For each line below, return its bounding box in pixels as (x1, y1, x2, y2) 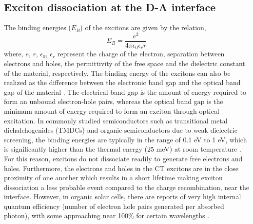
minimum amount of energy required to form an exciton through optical (4, 105, 219, 116)
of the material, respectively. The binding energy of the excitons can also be (4, 68, 231, 78)
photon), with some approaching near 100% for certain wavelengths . (4, 210, 210, 221)
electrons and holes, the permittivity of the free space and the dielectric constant (4, 58, 245, 68)
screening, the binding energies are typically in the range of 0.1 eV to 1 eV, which (4, 134, 247, 144)
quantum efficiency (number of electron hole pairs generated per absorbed (4, 201, 224, 211)
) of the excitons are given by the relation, (80, 22, 206, 33)
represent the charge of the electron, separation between (57, 49, 225, 59)
